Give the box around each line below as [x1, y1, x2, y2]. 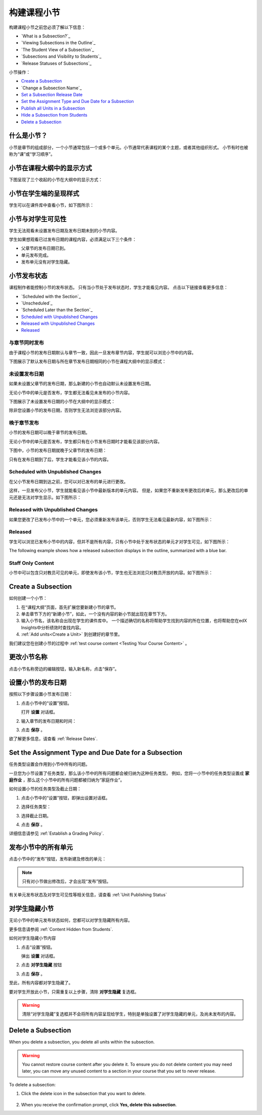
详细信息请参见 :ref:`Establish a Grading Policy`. [9, 830, 104, 836]
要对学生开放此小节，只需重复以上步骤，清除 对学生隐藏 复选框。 [9, 989, 139, 995]
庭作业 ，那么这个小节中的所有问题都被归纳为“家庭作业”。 [9, 777, 125, 783]
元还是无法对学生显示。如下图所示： [9, 494, 82, 500]
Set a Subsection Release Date [21, 92, 82, 98]
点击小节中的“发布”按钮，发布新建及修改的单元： [9, 856, 107, 862]
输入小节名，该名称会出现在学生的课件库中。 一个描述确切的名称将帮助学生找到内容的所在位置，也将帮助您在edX [21, 618, 247, 624]
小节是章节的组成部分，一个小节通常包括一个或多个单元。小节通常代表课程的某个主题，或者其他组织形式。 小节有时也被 [9, 144, 248, 150]
